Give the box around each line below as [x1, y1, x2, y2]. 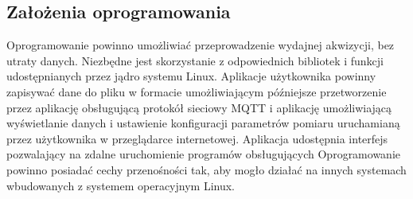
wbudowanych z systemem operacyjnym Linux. [6, 177, 235, 193]
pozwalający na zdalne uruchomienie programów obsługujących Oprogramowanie [6, 146, 400, 162]
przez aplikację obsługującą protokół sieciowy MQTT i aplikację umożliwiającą [6, 99, 392, 115]
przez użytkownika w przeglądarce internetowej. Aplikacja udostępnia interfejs [6, 130, 388, 146]
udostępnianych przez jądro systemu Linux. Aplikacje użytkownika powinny [6, 68, 376, 84]
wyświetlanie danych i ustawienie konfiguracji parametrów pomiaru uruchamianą [6, 115, 400, 131]
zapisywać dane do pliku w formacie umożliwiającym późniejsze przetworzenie [6, 83, 387, 99]
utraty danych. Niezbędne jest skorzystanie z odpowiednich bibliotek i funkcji [6, 52, 384, 68]
